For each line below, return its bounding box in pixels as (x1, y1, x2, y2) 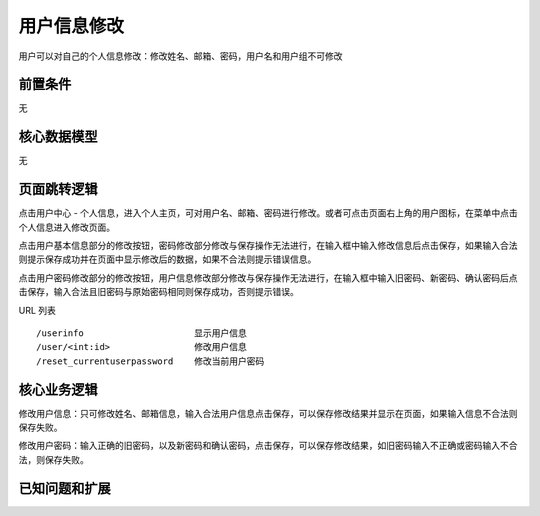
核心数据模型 (18, 128, 98, 145)
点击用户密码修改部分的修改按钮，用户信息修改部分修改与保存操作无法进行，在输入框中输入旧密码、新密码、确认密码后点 (18, 271, 518, 284)
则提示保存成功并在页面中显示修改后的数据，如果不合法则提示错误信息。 (18, 253, 317, 265)
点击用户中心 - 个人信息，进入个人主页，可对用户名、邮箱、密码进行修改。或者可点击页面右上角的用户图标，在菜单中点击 (18, 207, 519, 219)
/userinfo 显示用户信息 (36, 328, 247, 339)
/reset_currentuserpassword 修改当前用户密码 (36, 355, 265, 367)
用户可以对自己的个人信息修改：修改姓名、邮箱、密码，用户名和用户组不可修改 (18, 50, 343, 62)
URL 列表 (18, 304, 57, 316)
